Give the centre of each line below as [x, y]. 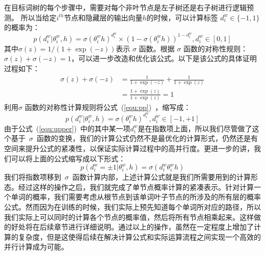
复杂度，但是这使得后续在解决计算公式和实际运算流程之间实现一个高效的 [139, 236]
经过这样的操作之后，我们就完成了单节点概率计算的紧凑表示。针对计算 [136, 187]
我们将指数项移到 [33, 177]
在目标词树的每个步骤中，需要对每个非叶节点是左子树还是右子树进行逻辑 [125, 7]
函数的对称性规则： [215, 48]
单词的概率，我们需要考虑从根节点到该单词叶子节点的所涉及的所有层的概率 [136, 197]
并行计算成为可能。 [36, 247]
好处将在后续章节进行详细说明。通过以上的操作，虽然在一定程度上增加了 [132, 227]
